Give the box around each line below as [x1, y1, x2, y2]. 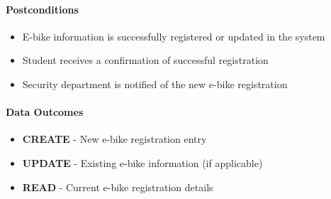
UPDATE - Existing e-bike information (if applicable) [22, 155, 263, 170]
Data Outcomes [6, 104, 84, 119]
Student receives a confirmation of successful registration [22, 53, 269, 68]
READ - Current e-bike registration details [22, 179, 213, 194]
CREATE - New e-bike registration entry [22, 131, 207, 146]
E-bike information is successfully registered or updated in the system [22, 28, 325, 43]
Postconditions [6, 1, 79, 16]
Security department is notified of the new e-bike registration [22, 76, 288, 91]
